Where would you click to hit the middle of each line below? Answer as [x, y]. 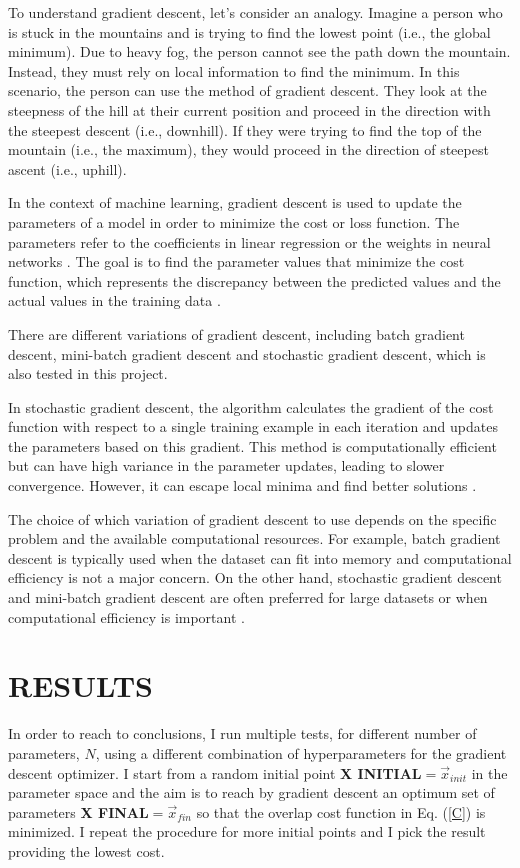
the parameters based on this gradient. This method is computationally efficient [252, 445]
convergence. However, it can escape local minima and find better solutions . [242, 485]
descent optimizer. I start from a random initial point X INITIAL [215, 772]
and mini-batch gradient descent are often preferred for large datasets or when [248, 597]
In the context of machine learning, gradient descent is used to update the [235, 202]
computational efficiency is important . [126, 616]
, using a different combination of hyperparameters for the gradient [301, 752]
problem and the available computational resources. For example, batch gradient [254, 538]
